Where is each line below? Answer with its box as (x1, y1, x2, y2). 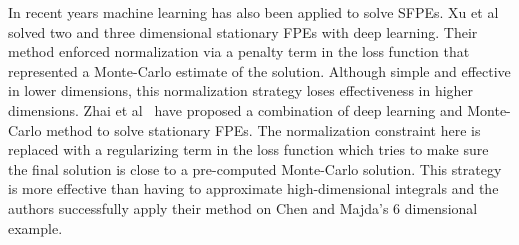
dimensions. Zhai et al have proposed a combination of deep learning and (8, 99, 463, 120)
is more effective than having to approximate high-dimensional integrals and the (8, 178, 499, 199)
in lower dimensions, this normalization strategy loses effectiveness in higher (8, 80, 474, 101)
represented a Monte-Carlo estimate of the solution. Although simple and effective (8, 60, 511, 81)
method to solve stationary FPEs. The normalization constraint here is (46, 119, 481, 140)
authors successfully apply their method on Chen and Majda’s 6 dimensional (8, 197, 478, 218)
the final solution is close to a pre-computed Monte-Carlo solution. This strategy (8, 158, 502, 179)
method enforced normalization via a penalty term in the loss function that (8, 41, 470, 62)
